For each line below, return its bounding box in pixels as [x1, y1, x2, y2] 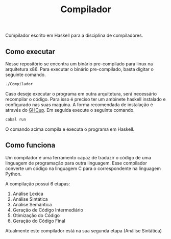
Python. [5, 171, 22, 177]
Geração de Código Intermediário [12, 207, 83, 213]
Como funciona [5, 141, 56, 150]
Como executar [5, 47, 55, 56]
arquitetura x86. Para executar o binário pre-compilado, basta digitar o [5, 66, 154, 72]
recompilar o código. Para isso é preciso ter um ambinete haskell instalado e [5, 96, 166, 102]
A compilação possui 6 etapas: [5, 180, 70, 187]
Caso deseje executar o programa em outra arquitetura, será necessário [5, 90, 157, 97]
